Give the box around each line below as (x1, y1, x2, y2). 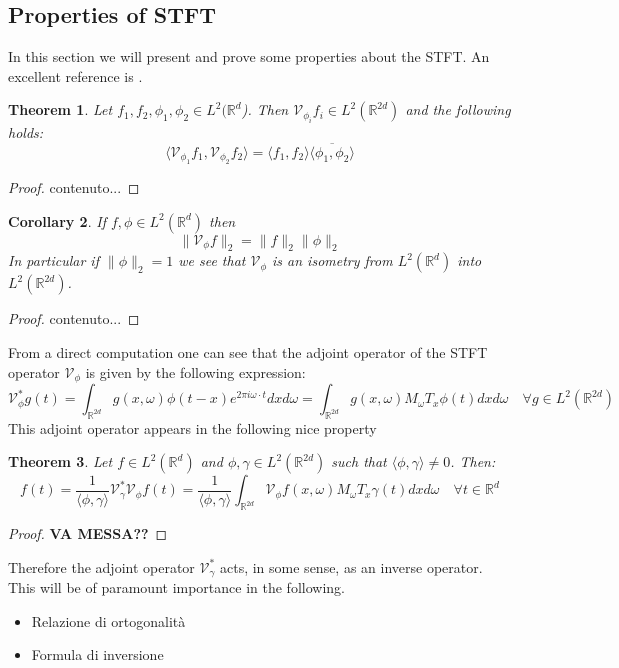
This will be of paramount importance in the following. (8, 577, 345, 598)
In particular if (8, 250, 99, 271)
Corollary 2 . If (8, 210, 106, 231)
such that (331, 451, 387, 472)
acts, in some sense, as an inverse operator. (219, 556, 483, 577)
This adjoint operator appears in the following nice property (8, 417, 377, 438)
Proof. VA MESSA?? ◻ (8, 523, 168, 544)
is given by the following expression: (85, 361, 306, 382)
